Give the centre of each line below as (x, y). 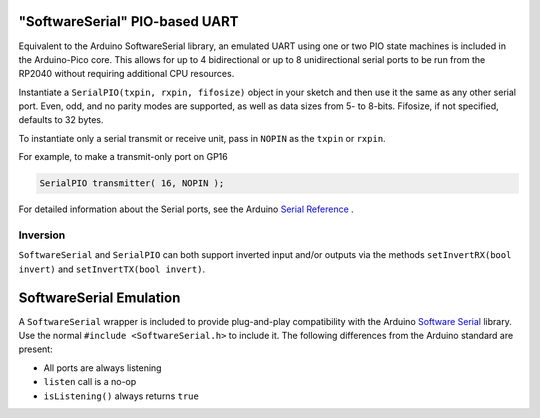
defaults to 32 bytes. (61, 120)
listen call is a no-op (90, 382)
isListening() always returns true (121, 396)
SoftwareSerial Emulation (99, 297)
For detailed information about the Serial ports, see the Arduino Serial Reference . (186, 209)
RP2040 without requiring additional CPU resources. (126, 74)
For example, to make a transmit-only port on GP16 (123, 157)
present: (36, 349)
